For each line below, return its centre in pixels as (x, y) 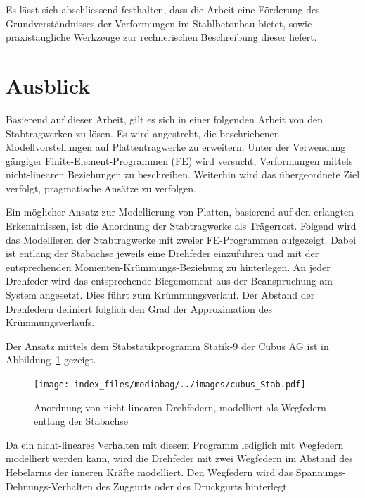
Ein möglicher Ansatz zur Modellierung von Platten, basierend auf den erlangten (180, 212)
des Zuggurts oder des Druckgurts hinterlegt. (193, 486)
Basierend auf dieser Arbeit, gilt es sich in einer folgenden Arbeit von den (165, 119)
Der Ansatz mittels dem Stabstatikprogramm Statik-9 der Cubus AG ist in (167, 346)
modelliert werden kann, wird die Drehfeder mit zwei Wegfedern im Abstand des (179, 458)
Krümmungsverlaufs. (50, 322)
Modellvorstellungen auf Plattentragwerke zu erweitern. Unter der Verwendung (176, 147)
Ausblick (48, 85)
